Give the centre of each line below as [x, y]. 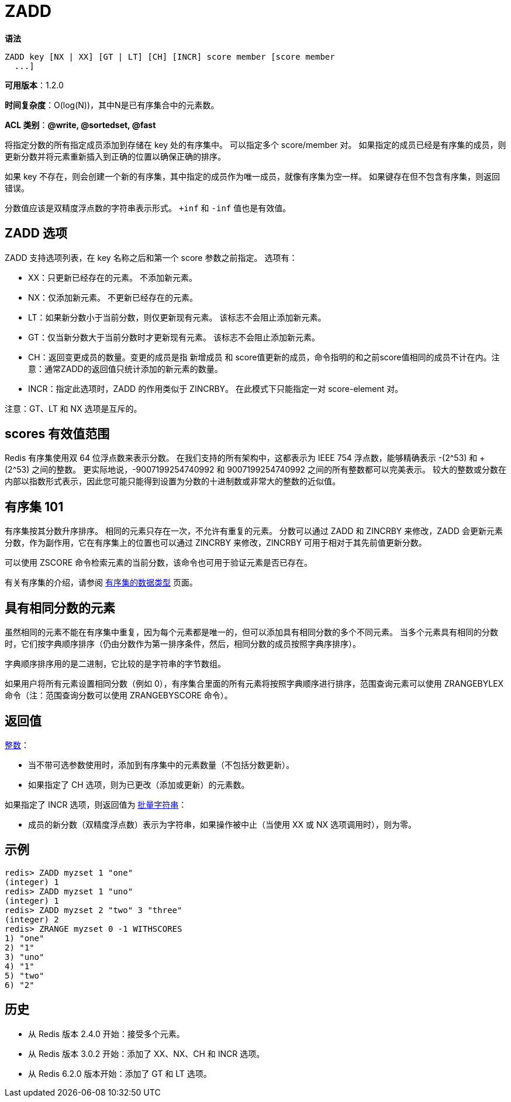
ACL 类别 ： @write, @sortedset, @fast [80, 125]
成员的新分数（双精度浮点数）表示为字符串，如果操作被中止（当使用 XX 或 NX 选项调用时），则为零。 [222, 824]
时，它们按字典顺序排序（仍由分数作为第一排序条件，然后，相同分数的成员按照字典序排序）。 [183, 644]
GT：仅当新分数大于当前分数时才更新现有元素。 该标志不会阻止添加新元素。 [174, 337]
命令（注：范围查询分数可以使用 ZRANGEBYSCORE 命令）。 [119, 695]
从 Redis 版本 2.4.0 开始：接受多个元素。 [106, 1034]
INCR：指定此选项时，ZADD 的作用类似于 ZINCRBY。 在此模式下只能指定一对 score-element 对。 [216, 388]
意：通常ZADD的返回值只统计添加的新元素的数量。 [125, 369]
